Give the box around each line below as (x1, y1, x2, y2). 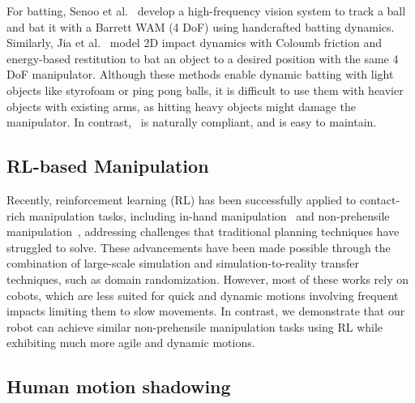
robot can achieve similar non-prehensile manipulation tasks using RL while (6, 318, 383, 335)
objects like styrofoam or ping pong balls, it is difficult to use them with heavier (6, 81, 404, 98)
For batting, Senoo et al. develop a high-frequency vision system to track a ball (6, 2, 406, 19)
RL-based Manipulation (6, 153, 209, 178)
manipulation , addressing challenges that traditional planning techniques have (6, 223, 400, 240)
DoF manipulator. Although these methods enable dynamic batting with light (6, 66, 394, 83)
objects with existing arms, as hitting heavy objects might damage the (6, 97, 356, 114)
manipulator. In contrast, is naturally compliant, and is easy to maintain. (6, 114, 377, 131)
